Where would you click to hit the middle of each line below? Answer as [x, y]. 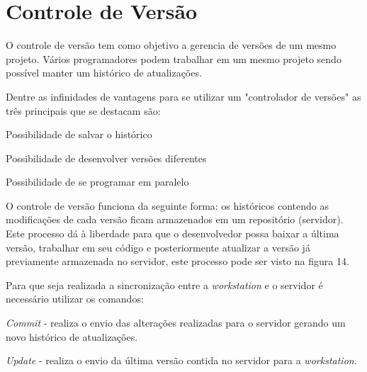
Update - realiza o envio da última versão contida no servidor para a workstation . [181, 360]
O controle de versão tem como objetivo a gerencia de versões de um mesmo [171, 45]
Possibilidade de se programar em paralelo [97, 182]
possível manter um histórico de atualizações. [104, 73]
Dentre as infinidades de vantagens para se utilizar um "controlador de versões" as [183, 96]
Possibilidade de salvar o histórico [79, 134]
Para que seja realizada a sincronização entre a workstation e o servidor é [164, 284]
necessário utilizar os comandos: [75, 299]
